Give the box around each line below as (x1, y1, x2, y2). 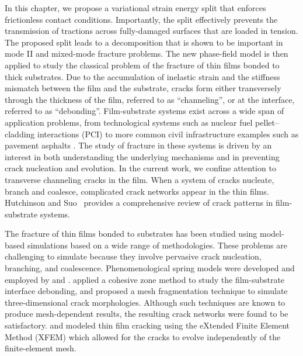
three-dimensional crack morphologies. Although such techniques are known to (5, 296, 285, 308)
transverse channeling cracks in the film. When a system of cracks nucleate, (5, 173, 274, 185)
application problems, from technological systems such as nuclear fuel (5, 116, 253, 128)
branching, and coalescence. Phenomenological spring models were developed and (5, 262, 295, 274)
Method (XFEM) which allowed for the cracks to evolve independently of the (5, 330, 281, 343)
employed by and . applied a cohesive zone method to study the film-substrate (5, 273, 285, 285)
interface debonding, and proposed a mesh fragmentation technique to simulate (5, 285, 288, 297)
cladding (5, 127, 35, 140)
